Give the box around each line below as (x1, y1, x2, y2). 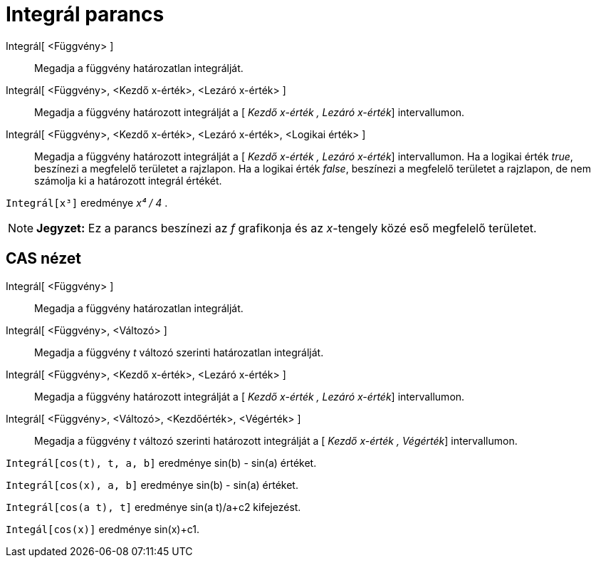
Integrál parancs (6, 2, 164, 26)
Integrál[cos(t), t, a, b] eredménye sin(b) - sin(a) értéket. (6, 456, 317, 469)
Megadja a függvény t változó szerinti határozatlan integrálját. (34, 346, 324, 358)
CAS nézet (6, 249, 82, 268)
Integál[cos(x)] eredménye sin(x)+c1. (6, 522, 199, 535)
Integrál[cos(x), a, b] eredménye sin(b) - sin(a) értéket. (6, 478, 298, 491)
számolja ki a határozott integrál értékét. (34, 174, 222, 187)
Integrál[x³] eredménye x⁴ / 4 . (6, 196, 168, 209)
